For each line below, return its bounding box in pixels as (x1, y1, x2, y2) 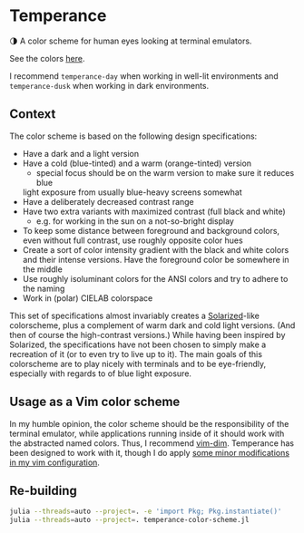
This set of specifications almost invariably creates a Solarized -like (9, 310, 260, 321)
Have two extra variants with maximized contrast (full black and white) (22, 206, 286, 217)
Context (9, 106, 56, 122)
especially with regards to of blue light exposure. (9, 368, 192, 379)
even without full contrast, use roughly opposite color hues (22, 235, 243, 246)
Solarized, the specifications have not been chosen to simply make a (9, 339, 267, 350)
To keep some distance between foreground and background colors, (22, 225, 279, 236)
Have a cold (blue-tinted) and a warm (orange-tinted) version (22, 158, 252, 169)
